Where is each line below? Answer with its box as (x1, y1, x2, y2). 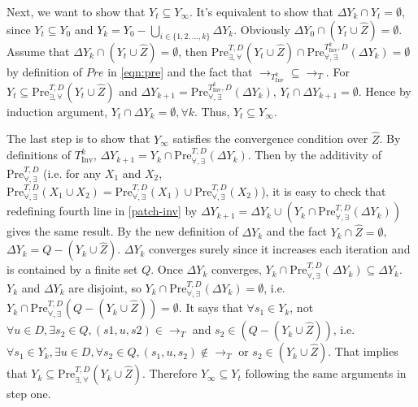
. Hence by (358, 82, 411, 99)
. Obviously (233, 20, 290, 37)
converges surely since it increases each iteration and (149, 240, 411, 258)
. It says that (178, 299, 243, 316)
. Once (150, 261, 183, 278)
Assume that (7, 42, 70, 59)
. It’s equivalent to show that (189, 3, 333, 19)
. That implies (328, 343, 398, 360)
